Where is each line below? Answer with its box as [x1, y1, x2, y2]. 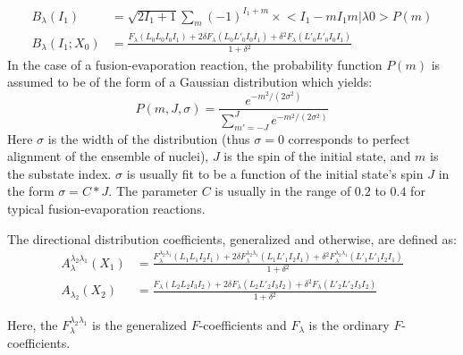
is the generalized [92, 315, 187, 334]
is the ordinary [308, 315, 390, 334]
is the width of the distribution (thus [47, 129, 250, 148]
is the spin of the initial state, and [223, 147, 411, 165]
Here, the [7, 315, 58, 334]
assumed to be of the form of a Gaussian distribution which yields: [7, 72, 373, 91]
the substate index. [7, 164, 112, 182]
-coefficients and [198, 315, 287, 334]
